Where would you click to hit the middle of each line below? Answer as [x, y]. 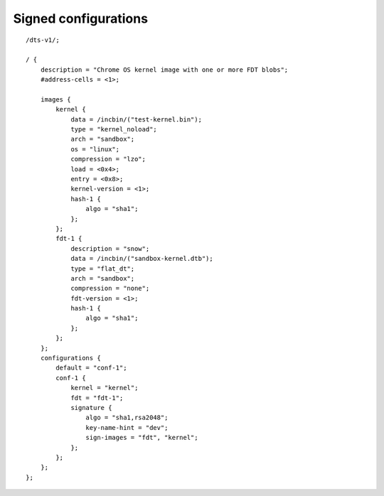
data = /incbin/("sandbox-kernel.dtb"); [142, 259]
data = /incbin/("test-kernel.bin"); [137, 119]
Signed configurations [81, 18]
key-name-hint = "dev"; [127, 427]
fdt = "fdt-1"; [97, 398]
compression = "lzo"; [108, 159]
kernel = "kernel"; [105, 388]
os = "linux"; [95, 149]
